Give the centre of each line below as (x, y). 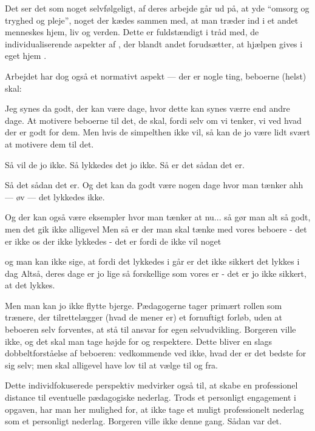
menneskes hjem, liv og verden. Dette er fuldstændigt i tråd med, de (132, 32)
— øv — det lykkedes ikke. (55, 196)
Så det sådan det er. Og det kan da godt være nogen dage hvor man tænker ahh (154, 185)
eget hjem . (26, 56)
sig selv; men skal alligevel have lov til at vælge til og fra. (112, 365)
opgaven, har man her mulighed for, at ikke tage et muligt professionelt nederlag (154, 409)
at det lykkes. (30, 285)
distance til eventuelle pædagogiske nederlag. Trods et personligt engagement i (151, 397)
